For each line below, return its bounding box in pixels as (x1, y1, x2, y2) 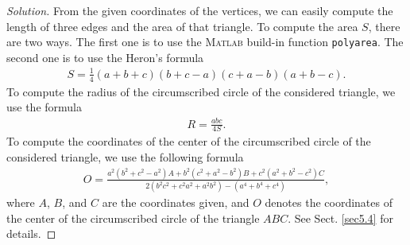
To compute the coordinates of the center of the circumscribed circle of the (6, 133, 371, 150)
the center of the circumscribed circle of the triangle (6, 209, 260, 226)
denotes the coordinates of (265, 194, 393, 211)
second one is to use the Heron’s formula (6, 49, 204, 65)
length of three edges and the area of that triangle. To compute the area (6, 17, 358, 34)
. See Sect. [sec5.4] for (288, 209, 393, 226)
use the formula (6, 99, 83, 115)
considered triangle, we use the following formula (6, 148, 244, 165)
